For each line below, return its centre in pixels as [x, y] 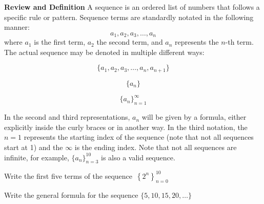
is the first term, [60, 42]
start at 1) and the [34, 147]
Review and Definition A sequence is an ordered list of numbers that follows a [132, 7]
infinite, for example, [37, 157]
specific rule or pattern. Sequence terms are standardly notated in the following [129, 17]
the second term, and [130, 42]
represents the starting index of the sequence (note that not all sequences [139, 137]
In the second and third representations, [67, 117]
